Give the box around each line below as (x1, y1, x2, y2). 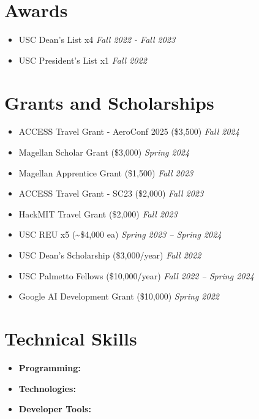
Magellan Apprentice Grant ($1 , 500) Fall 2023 (18, 166, 193, 179)
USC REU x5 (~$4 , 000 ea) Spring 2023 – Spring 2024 (18, 228, 222, 241)
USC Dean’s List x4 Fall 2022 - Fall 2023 (18, 33, 176, 46)
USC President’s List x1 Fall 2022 (18, 53, 147, 66)
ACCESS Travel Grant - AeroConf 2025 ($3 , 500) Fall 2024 (18, 125, 239, 138)
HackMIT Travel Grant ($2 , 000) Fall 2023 (18, 207, 178, 220)
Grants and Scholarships (4, 89, 214, 115)
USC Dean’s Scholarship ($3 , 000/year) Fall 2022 (18, 249, 201, 261)
